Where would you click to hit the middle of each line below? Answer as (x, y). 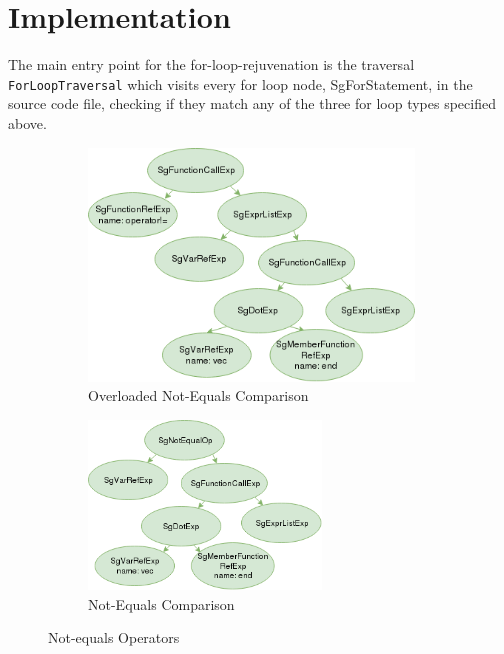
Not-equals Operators (114, 637)
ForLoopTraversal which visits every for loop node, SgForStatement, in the (240, 83)
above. (27, 122)
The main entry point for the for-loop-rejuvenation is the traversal (211, 64)
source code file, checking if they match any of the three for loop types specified (252, 103)
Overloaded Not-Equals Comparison (198, 395)
